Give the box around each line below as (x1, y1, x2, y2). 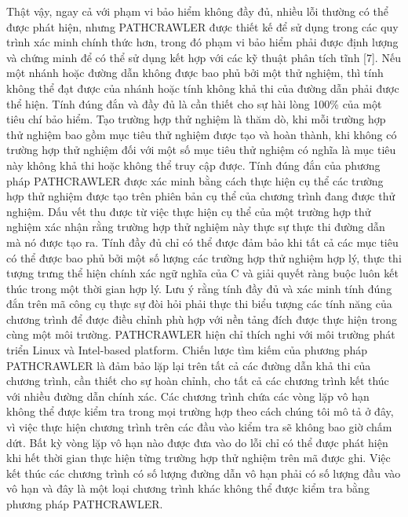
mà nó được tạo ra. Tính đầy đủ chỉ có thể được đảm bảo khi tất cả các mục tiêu (6, 233, 399, 250)
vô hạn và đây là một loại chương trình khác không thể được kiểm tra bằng (6, 480, 370, 497)
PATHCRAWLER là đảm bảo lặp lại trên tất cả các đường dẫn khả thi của (6, 357, 371, 373)
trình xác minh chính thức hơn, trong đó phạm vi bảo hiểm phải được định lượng (6, 34, 399, 50)
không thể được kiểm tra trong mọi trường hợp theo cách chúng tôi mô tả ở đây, (6, 403, 394, 420)
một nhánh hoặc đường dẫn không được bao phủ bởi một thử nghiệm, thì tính (6, 64, 384, 81)
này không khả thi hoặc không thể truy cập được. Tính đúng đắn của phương (6, 156, 381, 173)
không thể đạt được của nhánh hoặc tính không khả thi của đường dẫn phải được (6, 79, 399, 96)
